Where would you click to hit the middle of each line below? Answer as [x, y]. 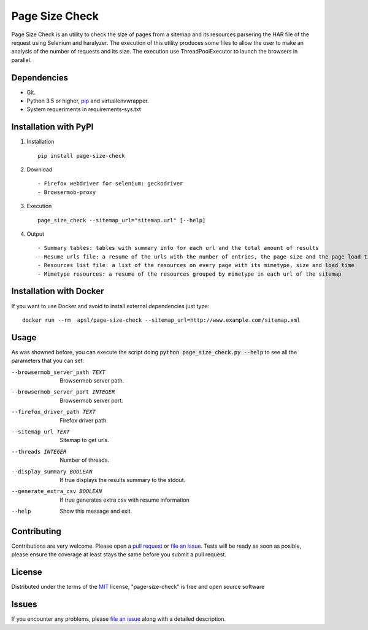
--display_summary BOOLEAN [52, 472]
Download [40, 169]
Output [35, 234]
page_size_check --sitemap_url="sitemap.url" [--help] [122, 220]
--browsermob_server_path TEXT [58, 372]
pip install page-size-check [81, 156]
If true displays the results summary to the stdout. [123, 480]
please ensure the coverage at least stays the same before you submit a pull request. [119, 554]
